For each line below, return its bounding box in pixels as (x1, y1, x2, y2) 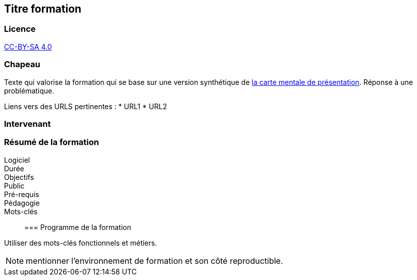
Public (4, 181, 25, 190)
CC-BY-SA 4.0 (4, 42, 52, 51)
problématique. (4, 86, 55, 95)
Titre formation (4, 3, 82, 15)
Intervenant (4, 118, 51, 129)
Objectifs (4, 172, 34, 181)
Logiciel (4, 155, 30, 164)
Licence (4, 24, 36, 34)
